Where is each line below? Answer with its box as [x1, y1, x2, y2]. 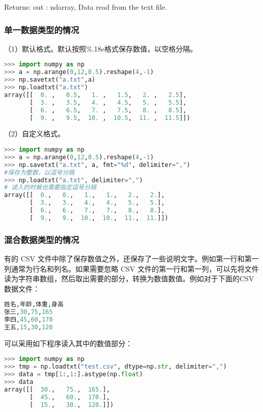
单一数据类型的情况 [4, 23, 80, 36]
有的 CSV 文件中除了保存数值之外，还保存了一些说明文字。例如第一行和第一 [4, 253, 259, 263]
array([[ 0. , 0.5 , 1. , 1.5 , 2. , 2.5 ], [4, 91, 187, 99]
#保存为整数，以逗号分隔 [4, 168, 74, 176]
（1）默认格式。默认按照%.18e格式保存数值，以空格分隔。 [4, 43, 197, 54]
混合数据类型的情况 [4, 233, 80, 246]
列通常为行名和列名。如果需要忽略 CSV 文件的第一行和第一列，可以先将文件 [4, 263, 259, 274]
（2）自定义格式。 [4, 128, 65, 139]
